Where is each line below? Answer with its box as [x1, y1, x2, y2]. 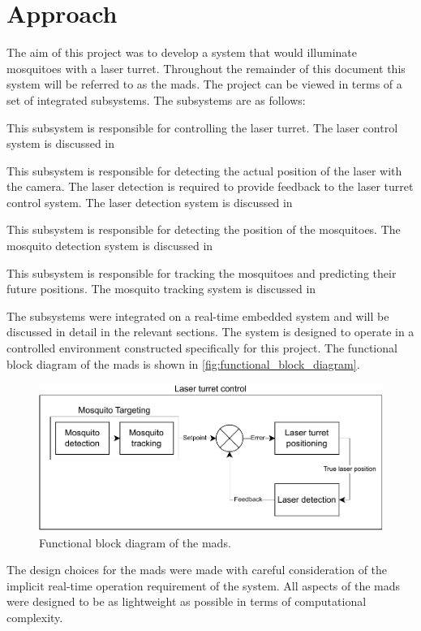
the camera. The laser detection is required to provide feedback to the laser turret [6, 178, 414, 195]
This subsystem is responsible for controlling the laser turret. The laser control [6, 119, 398, 136]
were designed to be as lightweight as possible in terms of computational [6, 593, 367, 610]
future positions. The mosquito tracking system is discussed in [6, 280, 316, 297]
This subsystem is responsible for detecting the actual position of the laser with [6, 162, 402, 179]
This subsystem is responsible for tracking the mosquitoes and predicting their [6, 264, 397, 281]
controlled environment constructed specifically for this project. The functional [6, 339, 397, 357]
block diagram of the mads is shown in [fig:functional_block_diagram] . [6, 355, 360, 372]
